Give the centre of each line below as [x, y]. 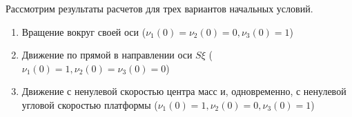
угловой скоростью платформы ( [90, 104]
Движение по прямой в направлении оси [107, 55]
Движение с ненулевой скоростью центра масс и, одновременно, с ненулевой [184, 91]
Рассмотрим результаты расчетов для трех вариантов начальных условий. [159, 8]
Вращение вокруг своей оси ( [84, 31]
